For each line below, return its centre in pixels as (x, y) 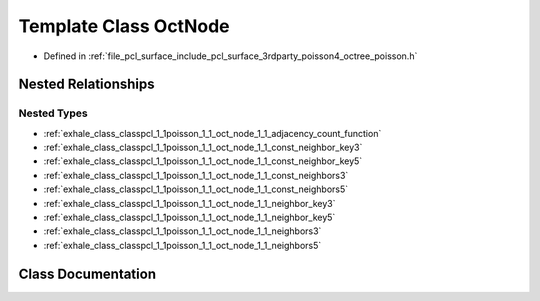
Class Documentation (87, 273)
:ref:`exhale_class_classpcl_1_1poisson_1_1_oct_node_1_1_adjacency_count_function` (212, 133)
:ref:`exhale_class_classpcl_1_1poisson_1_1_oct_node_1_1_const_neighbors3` (196, 175)
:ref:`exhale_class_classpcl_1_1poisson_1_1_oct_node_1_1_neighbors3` (182, 231)
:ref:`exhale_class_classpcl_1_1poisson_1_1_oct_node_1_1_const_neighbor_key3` (203, 147)
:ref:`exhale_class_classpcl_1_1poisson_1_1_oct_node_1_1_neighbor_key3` (189, 203)
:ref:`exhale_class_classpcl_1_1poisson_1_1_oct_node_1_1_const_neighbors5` (196, 189)
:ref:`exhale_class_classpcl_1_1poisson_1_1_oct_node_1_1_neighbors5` (182, 245)
